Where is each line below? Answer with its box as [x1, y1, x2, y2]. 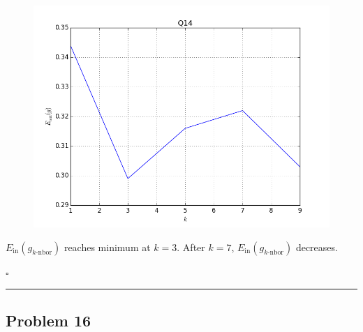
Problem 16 [6, 309, 91, 331]
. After [177, 239, 205, 254]
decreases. [295, 239, 338, 254]
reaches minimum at [64, 239, 151, 254]
